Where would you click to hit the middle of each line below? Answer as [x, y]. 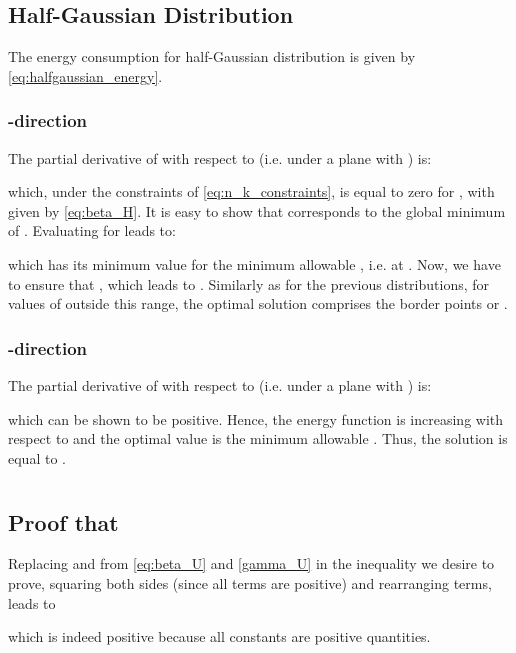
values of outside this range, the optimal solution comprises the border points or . [258, 303]
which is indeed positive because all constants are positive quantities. [219, 636]
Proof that [63, 521]
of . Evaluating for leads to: [92, 230]
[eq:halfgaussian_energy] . [85, 75]
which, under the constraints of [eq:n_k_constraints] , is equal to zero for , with [251, 191]
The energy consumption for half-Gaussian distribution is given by [212, 56]
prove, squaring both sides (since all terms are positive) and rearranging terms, [250, 582]
